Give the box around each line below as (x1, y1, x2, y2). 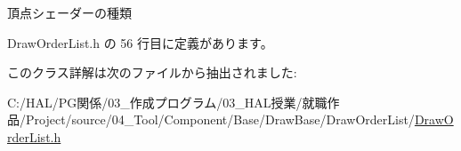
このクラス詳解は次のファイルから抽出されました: (7, 63, 297, 82)
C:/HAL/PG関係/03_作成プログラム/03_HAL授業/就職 (7, 92, 328, 111)
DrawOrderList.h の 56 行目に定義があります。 (7, 33, 273, 52)
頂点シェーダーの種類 (7, 4, 132, 21)
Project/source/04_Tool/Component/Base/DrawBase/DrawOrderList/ (25, 110, 415, 129)
